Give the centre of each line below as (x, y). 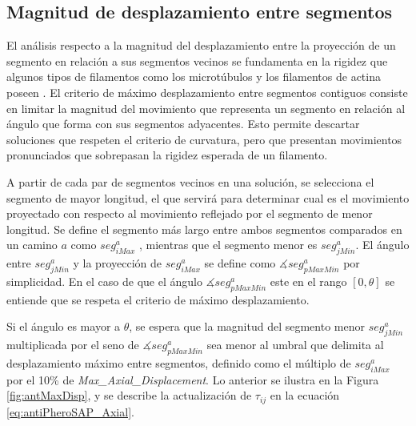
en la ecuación (305, 395)
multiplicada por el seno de (73, 345)
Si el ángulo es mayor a (64, 326)
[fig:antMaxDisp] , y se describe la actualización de (129, 395)
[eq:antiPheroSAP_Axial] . (70, 411)
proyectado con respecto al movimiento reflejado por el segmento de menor (190, 213)
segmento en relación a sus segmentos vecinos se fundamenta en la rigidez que (197, 60)
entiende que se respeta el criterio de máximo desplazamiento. (158, 299)
